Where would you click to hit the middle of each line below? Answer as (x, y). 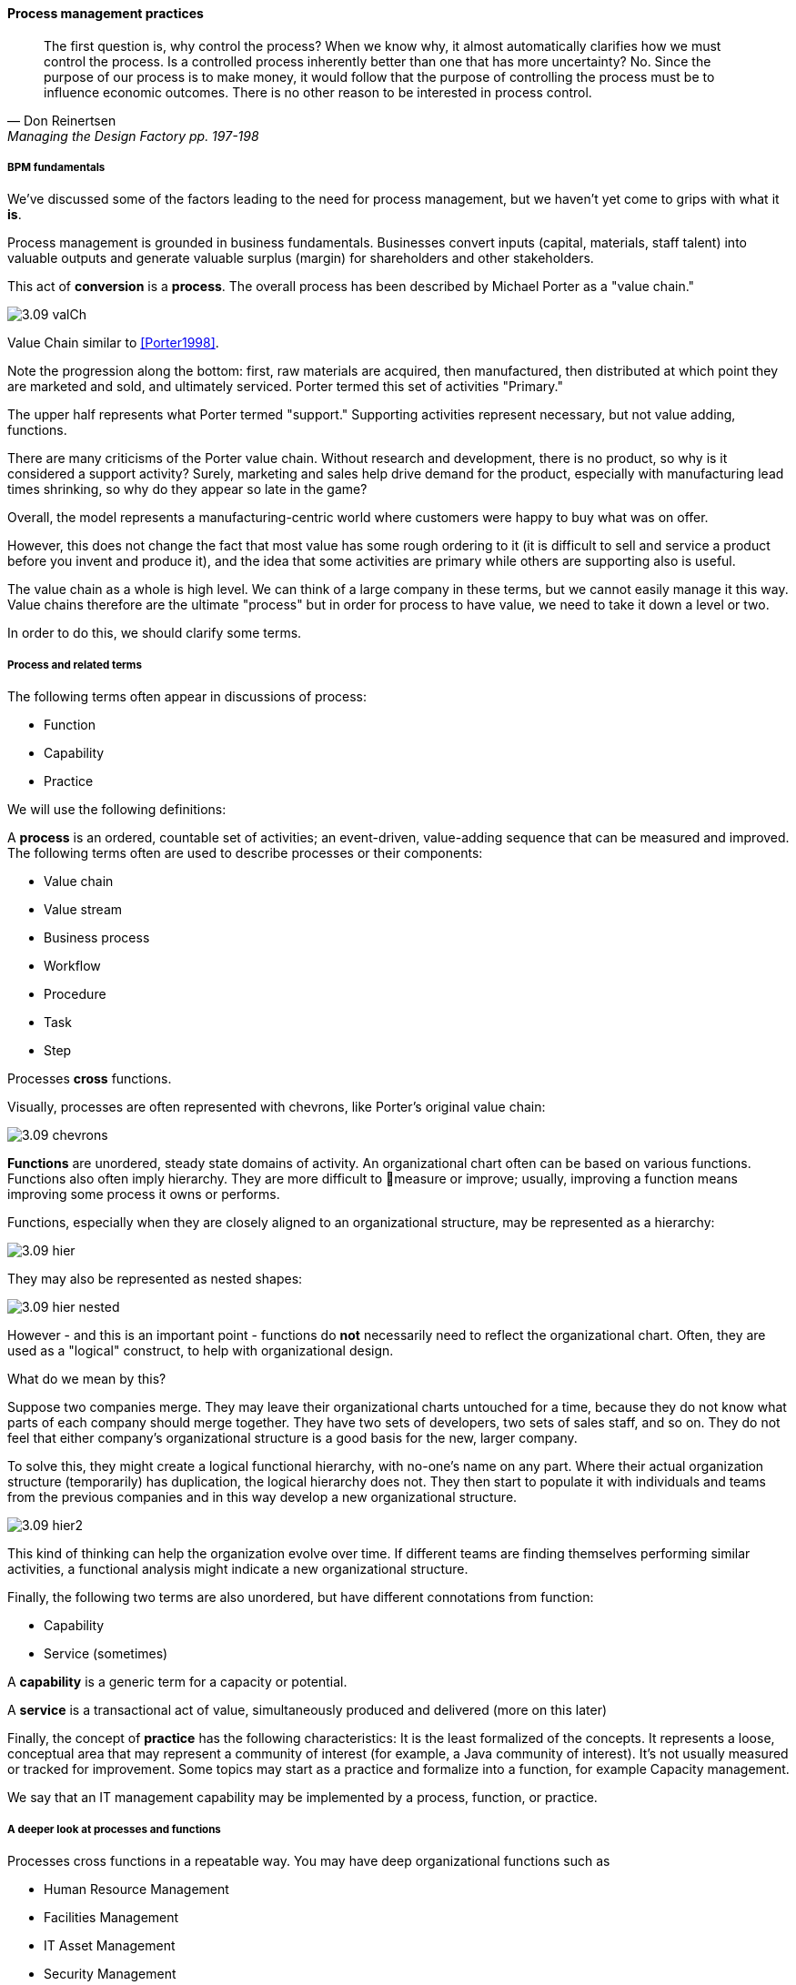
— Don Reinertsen (62, 120)
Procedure (75, 994)
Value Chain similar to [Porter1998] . (113, 343)
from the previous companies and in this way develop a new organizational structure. (262, 1497)
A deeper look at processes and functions (114, 1829)
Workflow (72, 966)
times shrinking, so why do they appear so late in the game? (187, 489)
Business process (97, 938)
